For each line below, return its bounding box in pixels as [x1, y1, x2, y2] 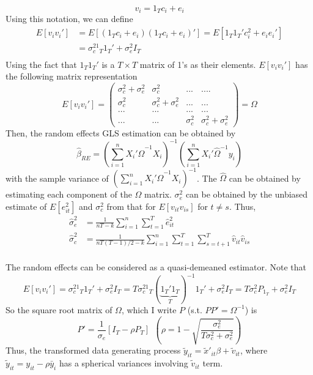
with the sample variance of [6, 171, 109, 184]
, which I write [121, 303, 177, 316]
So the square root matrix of [6, 303, 112, 316]
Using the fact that [6, 58, 77, 70]
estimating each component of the [6, 188, 132, 201]
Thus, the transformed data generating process [6, 344, 181, 357]
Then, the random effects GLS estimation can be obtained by [6, 126, 236, 139]
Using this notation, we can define [6, 12, 133, 25]
